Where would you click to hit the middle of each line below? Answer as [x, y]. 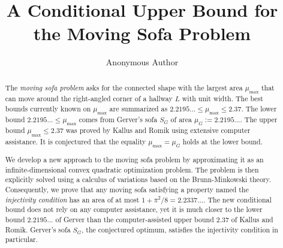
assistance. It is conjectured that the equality [76, 141]
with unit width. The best [222, 99]
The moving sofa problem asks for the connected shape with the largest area [124, 87]
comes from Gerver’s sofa [118, 120]
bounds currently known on [48, 108]
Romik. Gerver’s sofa [38, 229]
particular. [22, 239]
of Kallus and [252, 220]
